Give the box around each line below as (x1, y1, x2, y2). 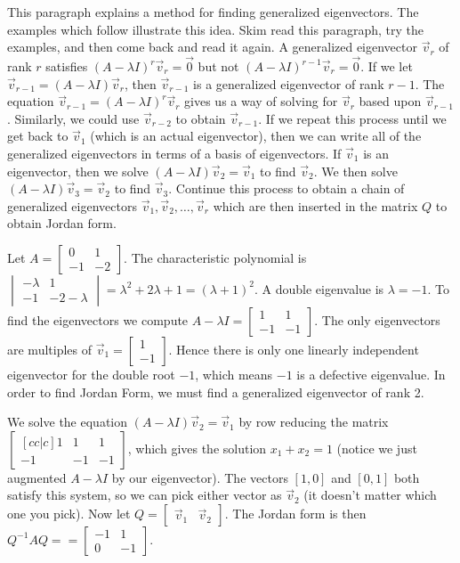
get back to (7, 126, 69, 145)
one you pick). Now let (7, 503, 131, 522)
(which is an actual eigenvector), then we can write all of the (90, 126, 422, 145)
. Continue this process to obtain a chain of (168, 179, 405, 198)
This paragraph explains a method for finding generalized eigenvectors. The (7, 3, 419, 20)
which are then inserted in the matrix (213, 196, 418, 215)
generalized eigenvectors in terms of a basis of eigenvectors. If (7, 143, 342, 162)
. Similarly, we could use (7, 109, 140, 127)
